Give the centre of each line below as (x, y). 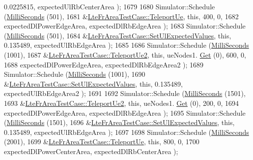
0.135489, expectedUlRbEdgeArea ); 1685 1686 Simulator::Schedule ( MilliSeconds (126, 45)
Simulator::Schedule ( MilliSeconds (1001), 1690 (75, 74)
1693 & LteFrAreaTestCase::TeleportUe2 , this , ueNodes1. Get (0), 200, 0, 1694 (122, 103)
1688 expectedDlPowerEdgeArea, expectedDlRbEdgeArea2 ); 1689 (104, 64)
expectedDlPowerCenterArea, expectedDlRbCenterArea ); (91, 151)
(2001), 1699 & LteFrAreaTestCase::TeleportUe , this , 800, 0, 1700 (102, 142)
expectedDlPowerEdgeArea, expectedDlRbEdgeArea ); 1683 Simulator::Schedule (125, 26)
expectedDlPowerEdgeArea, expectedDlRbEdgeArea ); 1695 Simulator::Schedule (125, 112)
